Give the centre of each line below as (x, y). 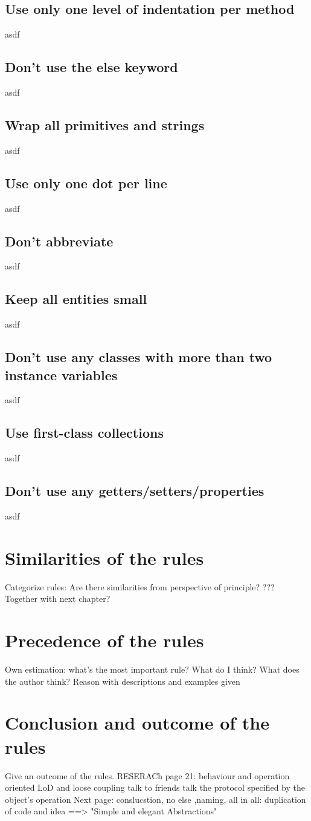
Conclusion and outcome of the (137, 723)
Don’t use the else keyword (91, 67)
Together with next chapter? (58, 598)
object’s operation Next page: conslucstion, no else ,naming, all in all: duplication (155, 799)
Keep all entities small (76, 299)
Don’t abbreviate (59, 241)
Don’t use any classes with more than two (139, 357)
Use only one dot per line (86, 183)
